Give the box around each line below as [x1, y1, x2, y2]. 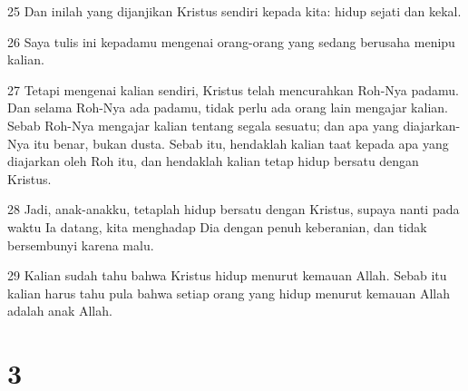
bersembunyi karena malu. [7, 235, 154, 254]
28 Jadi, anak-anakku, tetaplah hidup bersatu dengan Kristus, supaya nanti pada [7, 200, 460, 219]
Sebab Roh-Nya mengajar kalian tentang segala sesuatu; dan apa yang [7, 115, 399, 134]
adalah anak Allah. [7, 301, 112, 320]
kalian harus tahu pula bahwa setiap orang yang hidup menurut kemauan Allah [7, 283, 451, 302]
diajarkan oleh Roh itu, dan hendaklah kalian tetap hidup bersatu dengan [7, 152, 419, 171]
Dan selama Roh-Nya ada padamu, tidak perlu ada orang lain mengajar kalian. [7, 98, 448, 117]
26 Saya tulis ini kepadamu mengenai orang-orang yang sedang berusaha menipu [7, 32, 455, 51]
